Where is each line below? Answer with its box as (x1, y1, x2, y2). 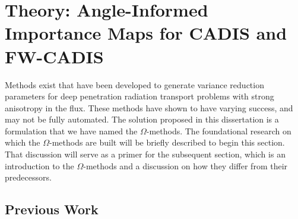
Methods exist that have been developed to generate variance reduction (5, 78, 264, 91)
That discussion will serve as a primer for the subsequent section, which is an (5, 148, 286, 160)
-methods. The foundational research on (146, 124, 291, 137)
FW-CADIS (5, 44, 104, 68)
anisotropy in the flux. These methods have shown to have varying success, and (5, 101, 293, 114)
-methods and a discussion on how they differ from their (83, 159, 288, 172)
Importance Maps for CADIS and (5, 21, 287, 45)
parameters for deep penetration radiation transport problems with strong (5, 90, 274, 102)
